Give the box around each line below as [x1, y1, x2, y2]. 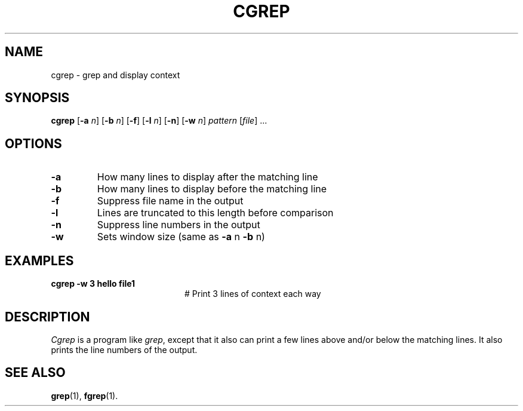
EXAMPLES [5, 253, 74, 268]
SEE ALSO [5, 365, 66, 381]
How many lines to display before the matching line [97, 183, 327, 195]
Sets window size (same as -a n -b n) [97, 231, 265, 243]
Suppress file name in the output [97, 195, 244, 207]
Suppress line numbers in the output [97, 219, 260, 231]
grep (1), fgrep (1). [51, 390, 118, 401]
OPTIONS [5, 136, 62, 151]
